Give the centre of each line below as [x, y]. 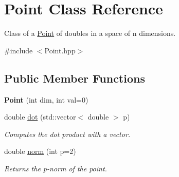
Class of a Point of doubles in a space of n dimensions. [90, 33]
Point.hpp [60, 50]
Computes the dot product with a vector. [67, 134]
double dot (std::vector [40, 117]
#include [19, 50]
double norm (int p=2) [40, 151]
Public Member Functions [75, 78]
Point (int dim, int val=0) [46, 99]
